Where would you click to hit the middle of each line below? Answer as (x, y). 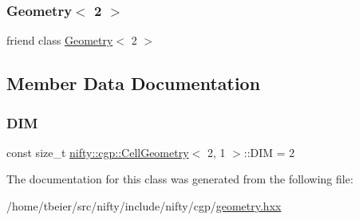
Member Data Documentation (134, 83)
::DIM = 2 (269, 152)
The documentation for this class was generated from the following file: (180, 179)
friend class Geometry (60, 40)
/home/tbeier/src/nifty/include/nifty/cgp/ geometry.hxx (144, 206)
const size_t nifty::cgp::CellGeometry (98, 152)
